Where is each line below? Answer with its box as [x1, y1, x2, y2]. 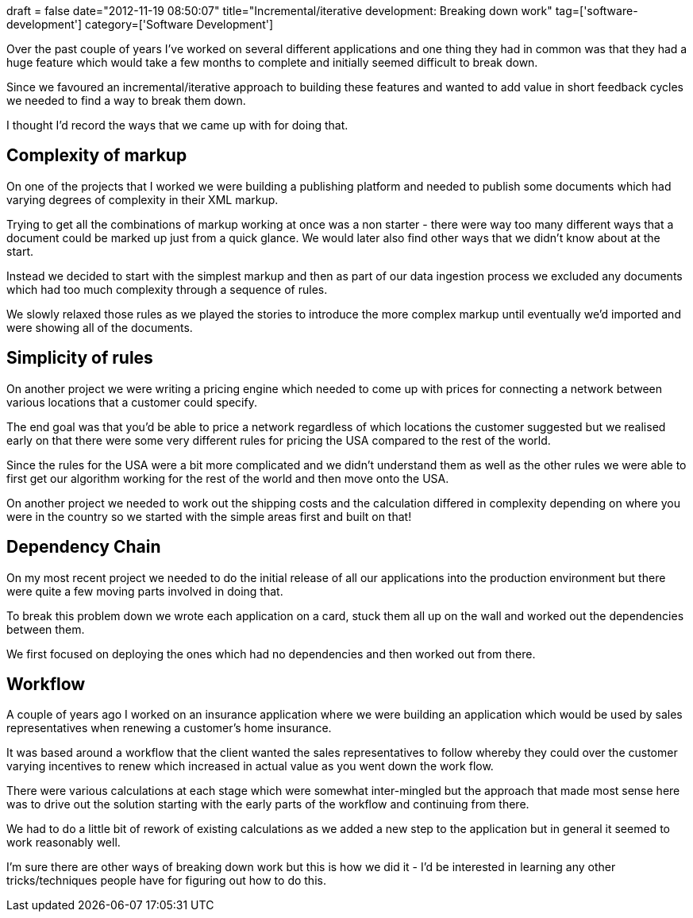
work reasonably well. [6, 835, 121, 850]
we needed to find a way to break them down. [6, 94, 246, 107]
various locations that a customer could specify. [6, 395, 257, 409]
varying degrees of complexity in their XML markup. [6, 192, 279, 206]
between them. [6, 622, 85, 636]
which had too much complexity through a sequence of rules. [6, 282, 328, 296]
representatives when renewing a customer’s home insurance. [6, 721, 332, 735]
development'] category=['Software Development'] [6, 17, 274, 31]
